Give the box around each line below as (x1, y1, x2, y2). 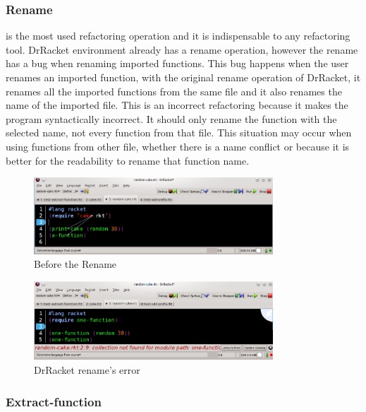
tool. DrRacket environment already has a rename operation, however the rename (6, 42, 358, 57)
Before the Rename (34, 257, 117, 271)
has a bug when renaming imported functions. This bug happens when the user (6, 56, 349, 71)
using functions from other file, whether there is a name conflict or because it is (6, 139, 350, 153)
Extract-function (6, 392, 102, 410)
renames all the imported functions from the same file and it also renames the (6, 83, 342, 98)
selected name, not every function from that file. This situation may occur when (6, 125, 352, 140)
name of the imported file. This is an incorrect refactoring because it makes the (6, 98, 348, 112)
